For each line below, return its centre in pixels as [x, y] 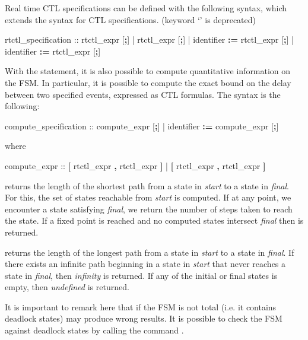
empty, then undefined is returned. [67, 287]
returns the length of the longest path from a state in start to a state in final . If [150, 252]
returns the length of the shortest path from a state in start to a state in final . [147, 185]
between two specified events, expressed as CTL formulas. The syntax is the [143, 94]
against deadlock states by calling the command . [94, 330]
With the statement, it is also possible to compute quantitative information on [148, 71]
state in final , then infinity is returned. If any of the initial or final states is [141, 275]
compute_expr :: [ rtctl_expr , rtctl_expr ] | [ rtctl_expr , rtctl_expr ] [135, 165]
